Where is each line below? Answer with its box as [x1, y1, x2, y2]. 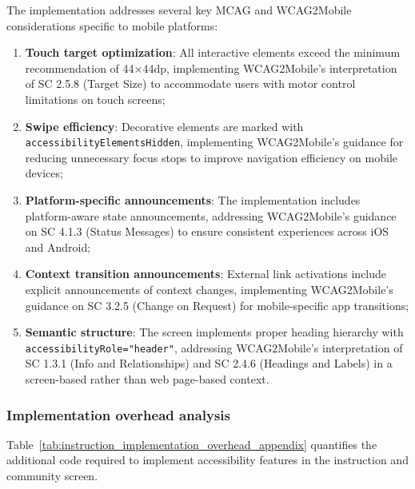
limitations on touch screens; [25, 90, 166, 107]
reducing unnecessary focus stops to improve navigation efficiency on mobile [25, 149, 398, 165]
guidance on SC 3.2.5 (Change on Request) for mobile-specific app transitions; [25, 296, 409, 313]
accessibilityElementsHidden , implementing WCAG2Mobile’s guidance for [25, 133, 404, 150]
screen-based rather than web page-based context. [25, 371, 269, 387]
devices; [25, 165, 63, 181]
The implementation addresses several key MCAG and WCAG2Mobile [6, 2, 352, 18]
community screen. [6, 467, 98, 483]
